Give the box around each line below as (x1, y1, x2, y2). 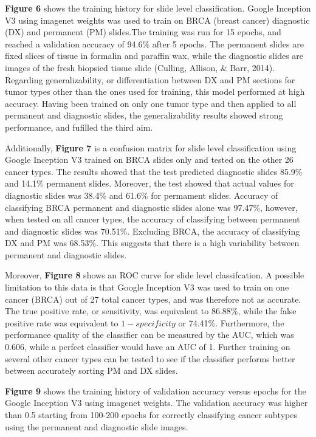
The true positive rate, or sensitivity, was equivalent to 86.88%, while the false (5, 305, 297, 317)
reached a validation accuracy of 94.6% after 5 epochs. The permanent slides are (5, 37, 304, 50)
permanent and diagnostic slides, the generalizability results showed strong (5, 109, 283, 122)
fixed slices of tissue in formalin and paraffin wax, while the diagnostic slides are (5, 49, 304, 62)
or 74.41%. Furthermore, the (178, 316, 284, 329)
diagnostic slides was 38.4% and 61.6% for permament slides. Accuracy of (5, 188, 278, 201)
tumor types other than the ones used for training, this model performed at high (5, 85, 305, 98)
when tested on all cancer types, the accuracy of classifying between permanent (5, 213, 300, 225)
